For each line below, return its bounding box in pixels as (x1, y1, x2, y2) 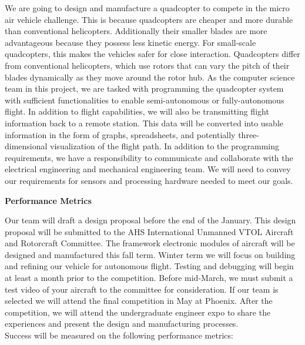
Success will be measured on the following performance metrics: (5, 329, 233, 341)
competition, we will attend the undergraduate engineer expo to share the (5, 306, 271, 318)
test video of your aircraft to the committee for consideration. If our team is (5, 283, 279, 295)
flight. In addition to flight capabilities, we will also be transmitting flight (5, 105, 269, 118)
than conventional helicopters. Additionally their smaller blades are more (5, 25, 267, 37)
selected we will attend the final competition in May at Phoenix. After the (5, 294, 273, 307)
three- (238, 128, 259, 140)
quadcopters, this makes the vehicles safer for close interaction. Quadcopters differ (5, 48, 300, 60)
